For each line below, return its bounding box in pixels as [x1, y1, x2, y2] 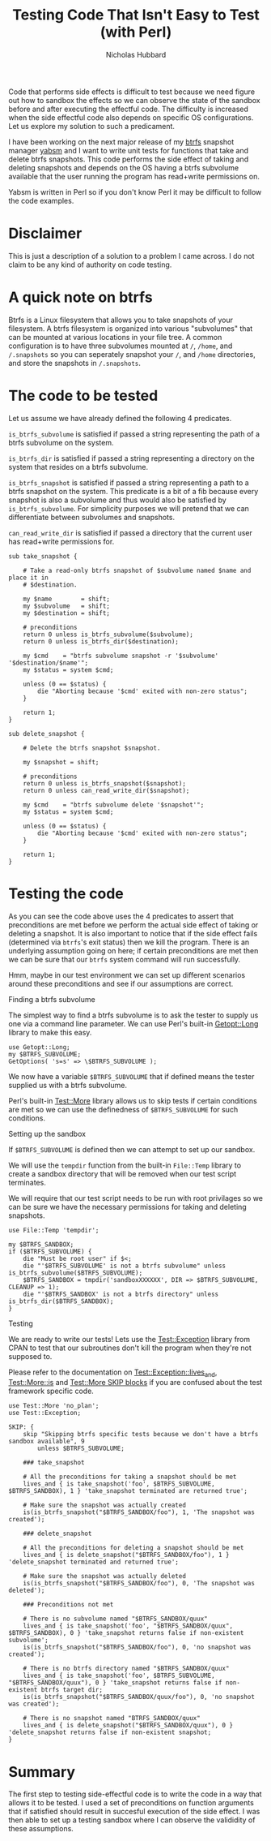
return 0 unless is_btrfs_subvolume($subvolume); [23, 630, 194, 639]
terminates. [8, 1177, 46, 1187]
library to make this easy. [8, 1027, 92, 1037]
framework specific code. [8, 1386, 95, 1396]
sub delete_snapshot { [8, 729, 85, 738]
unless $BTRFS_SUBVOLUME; [37, 1444, 125, 1453]
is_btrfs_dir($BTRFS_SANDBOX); [8, 1297, 114, 1305]
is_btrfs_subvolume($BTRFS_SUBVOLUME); [8, 1268, 143, 1277]
